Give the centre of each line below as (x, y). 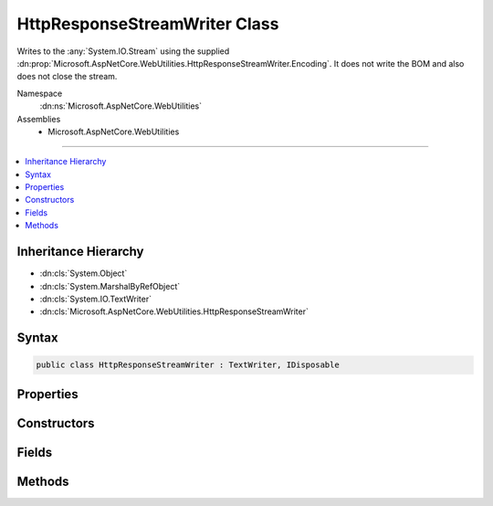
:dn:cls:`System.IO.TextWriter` (96, 299)
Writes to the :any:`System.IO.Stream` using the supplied (123, 51)
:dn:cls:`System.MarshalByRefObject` (110, 286)
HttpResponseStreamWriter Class (148, 24)
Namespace (40, 93)
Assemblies (39, 119)
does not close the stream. (67, 77)
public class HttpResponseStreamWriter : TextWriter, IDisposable (188, 365)
